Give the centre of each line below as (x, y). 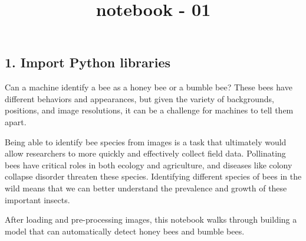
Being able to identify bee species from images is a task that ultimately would (146, 141)
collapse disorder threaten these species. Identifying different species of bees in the (153, 176)
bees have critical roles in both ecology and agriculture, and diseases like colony (149, 165)
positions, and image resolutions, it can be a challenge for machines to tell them (149, 110)
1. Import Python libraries (88, 62)
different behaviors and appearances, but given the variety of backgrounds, (140, 98)
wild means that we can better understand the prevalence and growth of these (146, 188)
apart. (16, 121)
